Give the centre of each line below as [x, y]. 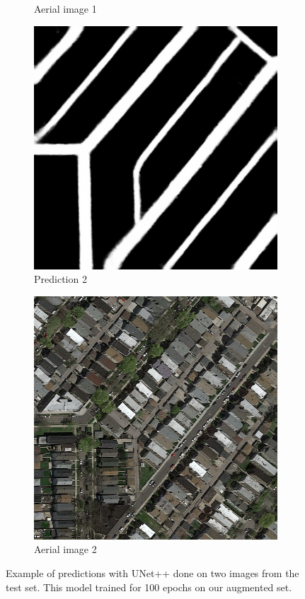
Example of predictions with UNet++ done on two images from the [152, 572]
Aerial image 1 [65, 8]
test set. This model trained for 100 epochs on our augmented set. [149, 587]
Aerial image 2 [65, 549]
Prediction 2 [61, 279]
